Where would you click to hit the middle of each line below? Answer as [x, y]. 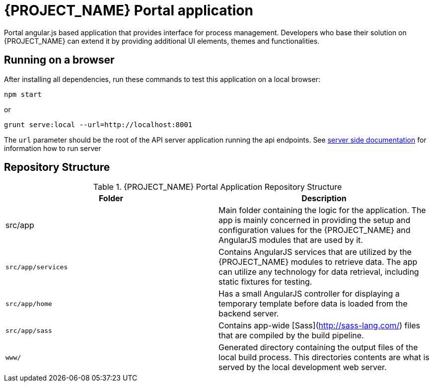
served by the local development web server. [303, 367]
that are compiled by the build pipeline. [291, 336]
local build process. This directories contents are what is [324, 357]
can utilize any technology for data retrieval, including [319, 272]
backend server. [249, 314]
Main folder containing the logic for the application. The [322, 210]
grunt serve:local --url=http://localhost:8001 [98, 124]
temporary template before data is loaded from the [313, 304]
